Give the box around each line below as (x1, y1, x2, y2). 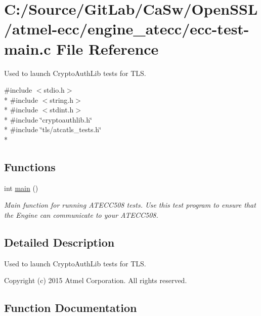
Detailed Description (4, 234, 115, 250)
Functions (4, 159, 56, 175)
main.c (4, 38, 51, 59)
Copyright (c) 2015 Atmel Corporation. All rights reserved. (4, 275, 187, 286)
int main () (4, 182, 38, 193)
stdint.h (50, 104, 74, 115)
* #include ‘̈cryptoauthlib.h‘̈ (4, 114, 92, 125)
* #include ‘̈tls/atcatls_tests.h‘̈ (4, 124, 102, 135)
